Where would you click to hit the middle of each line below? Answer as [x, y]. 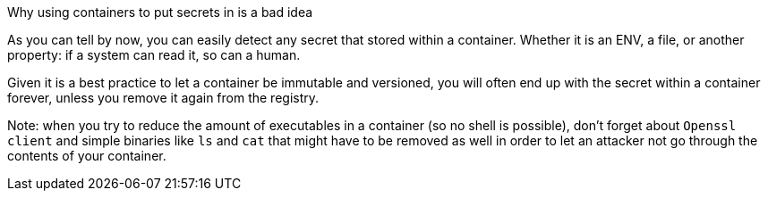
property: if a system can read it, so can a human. [154, 55]
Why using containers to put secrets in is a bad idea [160, 12]
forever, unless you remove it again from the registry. [163, 98]
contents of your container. [87, 156]
